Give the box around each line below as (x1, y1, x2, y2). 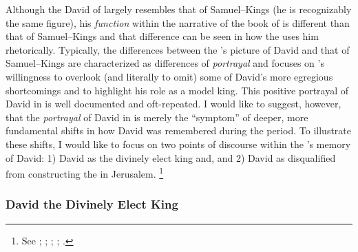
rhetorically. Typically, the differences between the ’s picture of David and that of (6, 42, 350, 56)
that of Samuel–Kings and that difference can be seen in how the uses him (6, 29, 319, 43)
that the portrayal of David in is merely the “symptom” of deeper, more (6, 109, 308, 124)
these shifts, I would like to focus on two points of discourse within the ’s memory (6, 136, 351, 151)
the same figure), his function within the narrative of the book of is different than (6, 15, 350, 30)
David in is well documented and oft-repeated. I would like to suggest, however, (6, 96, 341, 111)
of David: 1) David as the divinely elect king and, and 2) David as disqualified (6, 150, 336, 165)
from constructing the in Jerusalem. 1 (6, 165, 164, 180)
